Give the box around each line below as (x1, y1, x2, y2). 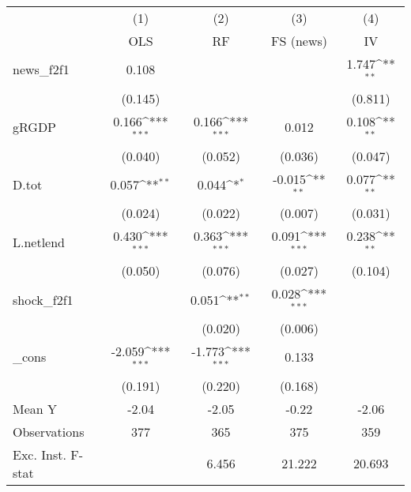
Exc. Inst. (13, 445, 66, 464)
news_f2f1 (13, 60, 70, 79)
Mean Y (13, 399, 58, 418)
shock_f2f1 (13, 290, 74, 309)
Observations (13, 422, 85, 441)
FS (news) (270, 32, 327, 50)
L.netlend (13, 232, 66, 251)
